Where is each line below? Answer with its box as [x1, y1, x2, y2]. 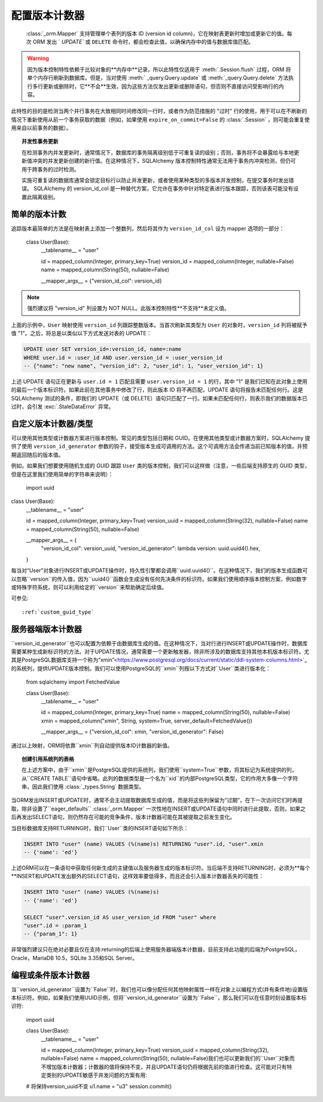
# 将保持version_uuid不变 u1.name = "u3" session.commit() [26, 1082, 172, 1089]
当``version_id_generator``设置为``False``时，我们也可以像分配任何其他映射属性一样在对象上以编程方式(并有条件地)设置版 [11, 985, 308, 993]
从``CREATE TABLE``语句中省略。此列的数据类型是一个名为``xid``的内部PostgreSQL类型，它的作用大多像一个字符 [22, 775, 298, 782]
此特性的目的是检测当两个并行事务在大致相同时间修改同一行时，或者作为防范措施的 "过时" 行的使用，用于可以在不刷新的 [11, 108, 307, 115]
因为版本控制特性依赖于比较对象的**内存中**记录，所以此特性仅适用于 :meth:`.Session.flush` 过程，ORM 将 [27, 66, 291, 73]
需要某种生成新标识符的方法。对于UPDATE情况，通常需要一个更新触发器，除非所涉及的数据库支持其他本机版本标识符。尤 [11, 648, 309, 655]
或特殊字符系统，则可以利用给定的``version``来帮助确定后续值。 [11, 584, 167, 591]
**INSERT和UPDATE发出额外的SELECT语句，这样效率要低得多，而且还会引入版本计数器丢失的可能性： [11, 873, 264, 880]
